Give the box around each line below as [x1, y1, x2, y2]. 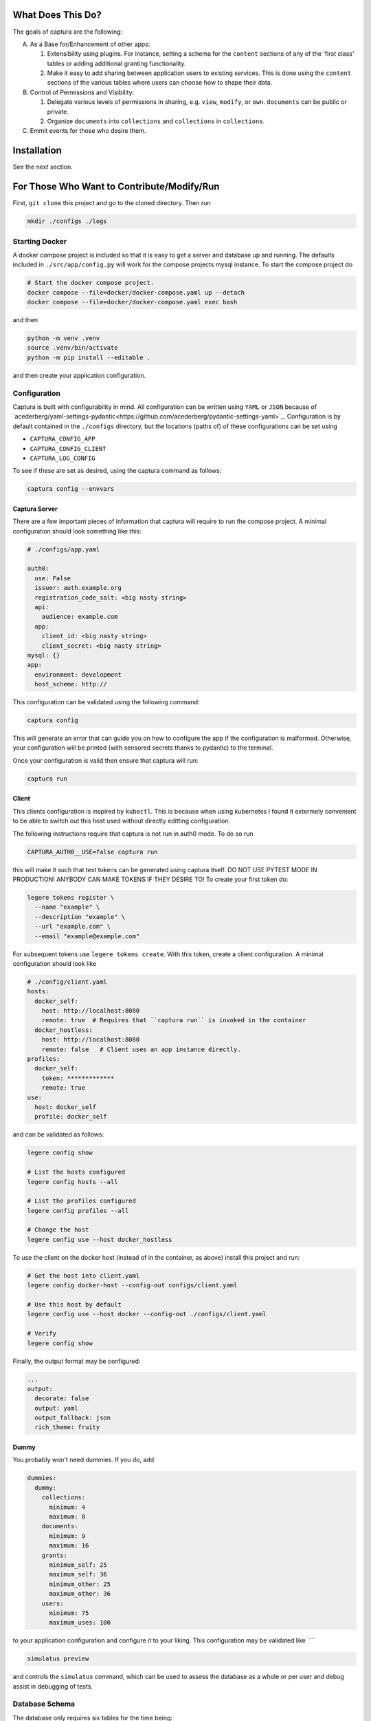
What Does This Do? [12, 9, 102, 21]
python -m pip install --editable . [27, 353, 151, 361]
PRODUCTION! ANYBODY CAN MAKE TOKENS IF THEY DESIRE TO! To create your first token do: [12, 875, 289, 883]
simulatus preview [27, 1655, 89, 1662]
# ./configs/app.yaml [27, 545, 100, 553]
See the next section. [12, 162, 73, 171]
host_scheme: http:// [34, 680, 108, 688]
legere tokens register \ [27, 894, 115, 901]
